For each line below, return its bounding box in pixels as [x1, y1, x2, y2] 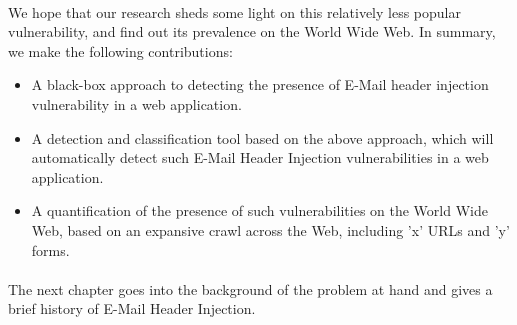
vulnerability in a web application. [31, 93, 242, 114]
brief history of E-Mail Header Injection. [8, 298, 256, 319]
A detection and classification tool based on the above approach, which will [31, 127, 494, 148]
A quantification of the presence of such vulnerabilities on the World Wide [31, 200, 488, 221]
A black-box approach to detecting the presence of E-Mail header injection [31, 74, 489, 95]
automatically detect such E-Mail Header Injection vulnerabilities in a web [31, 147, 489, 168]
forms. [31, 239, 70, 260]
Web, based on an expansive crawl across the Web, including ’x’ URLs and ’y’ [31, 219, 510, 240]
